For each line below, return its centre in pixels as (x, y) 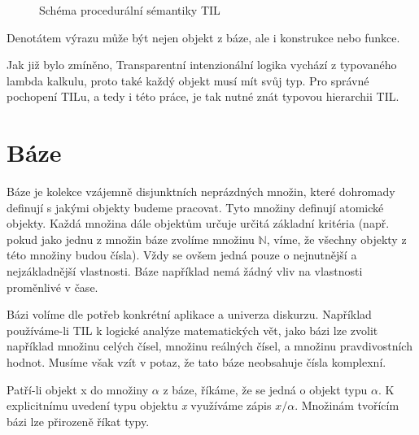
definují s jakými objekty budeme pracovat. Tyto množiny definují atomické (195, 207)
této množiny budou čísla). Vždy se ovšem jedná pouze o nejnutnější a (182, 255)
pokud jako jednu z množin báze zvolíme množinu (131, 239)
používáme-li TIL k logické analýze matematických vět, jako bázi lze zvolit (192, 330)
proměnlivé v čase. (52, 287)
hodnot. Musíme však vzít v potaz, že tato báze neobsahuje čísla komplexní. (196, 362)
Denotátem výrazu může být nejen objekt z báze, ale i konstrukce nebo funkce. (203, 37)
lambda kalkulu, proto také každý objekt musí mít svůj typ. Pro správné (188, 80)
